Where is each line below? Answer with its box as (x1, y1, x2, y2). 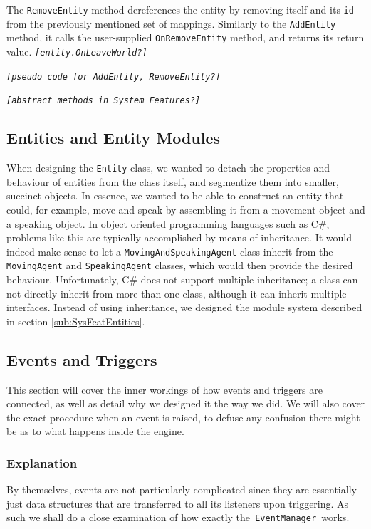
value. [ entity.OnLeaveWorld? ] (6, 43, 147, 58)
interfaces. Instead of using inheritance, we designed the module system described (6, 300, 362, 315)
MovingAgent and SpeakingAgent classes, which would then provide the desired (6, 258, 353, 273)
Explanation (6, 454, 78, 471)
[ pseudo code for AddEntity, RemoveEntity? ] (6, 71, 221, 82)
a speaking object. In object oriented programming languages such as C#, (6, 216, 330, 231)
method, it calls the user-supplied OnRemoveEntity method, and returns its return (6, 30, 365, 45)
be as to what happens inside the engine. (6, 424, 184, 439)
